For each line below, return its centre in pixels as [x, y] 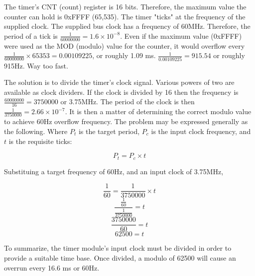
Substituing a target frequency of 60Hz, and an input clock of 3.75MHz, [114, 171]
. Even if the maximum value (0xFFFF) [181, 35]
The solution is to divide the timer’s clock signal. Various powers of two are [119, 82]
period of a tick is [31, 35]
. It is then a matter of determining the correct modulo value [158, 111]
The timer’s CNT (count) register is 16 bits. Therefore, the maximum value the [125, 6]
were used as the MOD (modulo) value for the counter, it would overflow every [125, 45]
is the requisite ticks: [40, 141]
